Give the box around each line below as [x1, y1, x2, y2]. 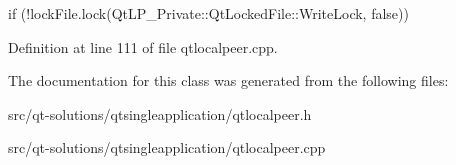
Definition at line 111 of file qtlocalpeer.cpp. [8, 36, 278, 57]
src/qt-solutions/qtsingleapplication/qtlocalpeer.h [8, 103, 312, 124]
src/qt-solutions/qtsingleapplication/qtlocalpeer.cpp [8, 137, 326, 158]
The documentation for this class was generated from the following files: [8, 70, 449, 91]
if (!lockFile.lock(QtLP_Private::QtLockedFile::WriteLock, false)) [8, 3, 409, 23]
